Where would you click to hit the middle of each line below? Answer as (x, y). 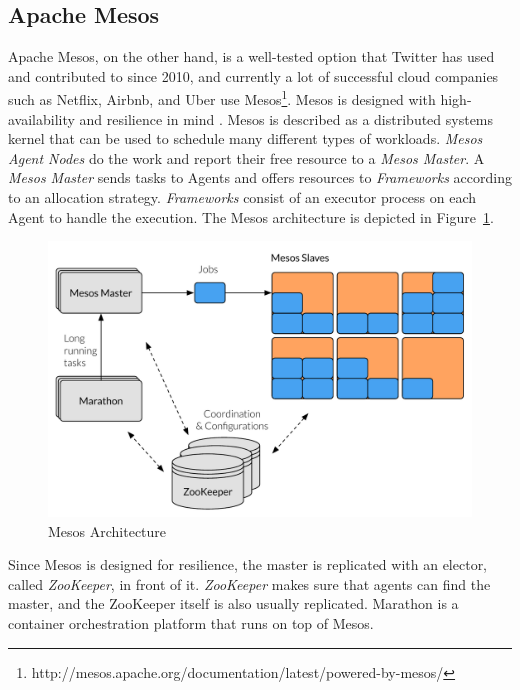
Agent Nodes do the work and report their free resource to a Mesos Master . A (246, 157)
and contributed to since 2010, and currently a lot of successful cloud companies (253, 75)
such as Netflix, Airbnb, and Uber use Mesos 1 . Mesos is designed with (222, 98)
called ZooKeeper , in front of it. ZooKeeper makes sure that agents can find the (249, 583)
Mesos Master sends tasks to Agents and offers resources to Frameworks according (260, 177)
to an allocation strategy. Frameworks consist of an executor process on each (242, 197)
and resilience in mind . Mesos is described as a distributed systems (286, 118)
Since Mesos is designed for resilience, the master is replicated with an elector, (248, 564)
